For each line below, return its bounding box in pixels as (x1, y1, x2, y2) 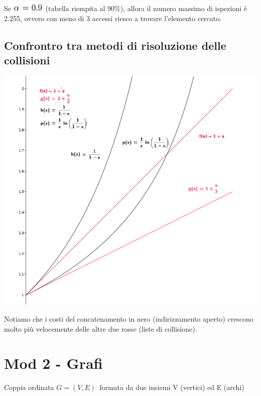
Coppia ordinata (4, 382, 54, 392)
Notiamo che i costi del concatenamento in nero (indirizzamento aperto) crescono (4, 313, 253, 324)
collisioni (4, 52, 50, 67)
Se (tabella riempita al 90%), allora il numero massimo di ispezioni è (4, 3, 247, 13)
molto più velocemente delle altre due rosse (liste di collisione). (4, 323, 197, 334)
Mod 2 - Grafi (4, 353, 103, 373)
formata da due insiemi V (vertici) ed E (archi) (99, 382, 244, 392)
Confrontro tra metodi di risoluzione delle (4, 37, 226, 53)
